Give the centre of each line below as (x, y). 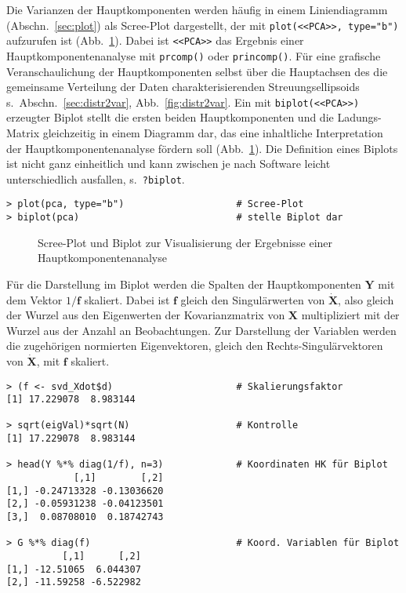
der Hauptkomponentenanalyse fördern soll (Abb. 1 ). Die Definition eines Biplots (202, 148)
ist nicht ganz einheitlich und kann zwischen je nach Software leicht (169, 164)
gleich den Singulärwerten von (253, 299)
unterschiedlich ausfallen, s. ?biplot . (96, 178)
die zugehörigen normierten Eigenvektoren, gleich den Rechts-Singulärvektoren (195, 346)
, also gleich (366, 299)
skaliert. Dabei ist (127, 299)
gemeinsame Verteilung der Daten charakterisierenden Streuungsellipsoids (183, 87)
